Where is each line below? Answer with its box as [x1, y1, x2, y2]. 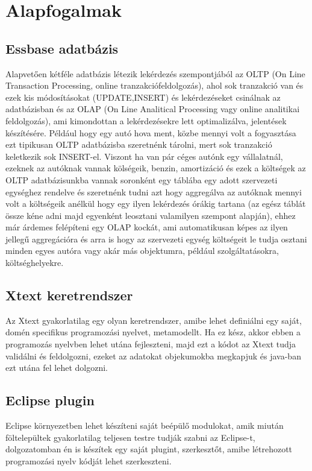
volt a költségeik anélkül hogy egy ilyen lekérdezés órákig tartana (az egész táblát [5, 197, 306, 210]
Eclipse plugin [5, 391, 95, 409]
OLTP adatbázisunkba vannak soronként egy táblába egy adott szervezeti [5, 173, 278, 186]
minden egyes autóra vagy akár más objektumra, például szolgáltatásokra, [5, 244, 279, 257]
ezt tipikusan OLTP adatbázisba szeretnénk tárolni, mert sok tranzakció [5, 138, 272, 151]
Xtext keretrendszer [5, 286, 133, 305]
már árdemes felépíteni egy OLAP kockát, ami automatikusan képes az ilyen [5, 221, 288, 233]
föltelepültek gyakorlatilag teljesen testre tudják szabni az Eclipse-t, [5, 431, 255, 443]
